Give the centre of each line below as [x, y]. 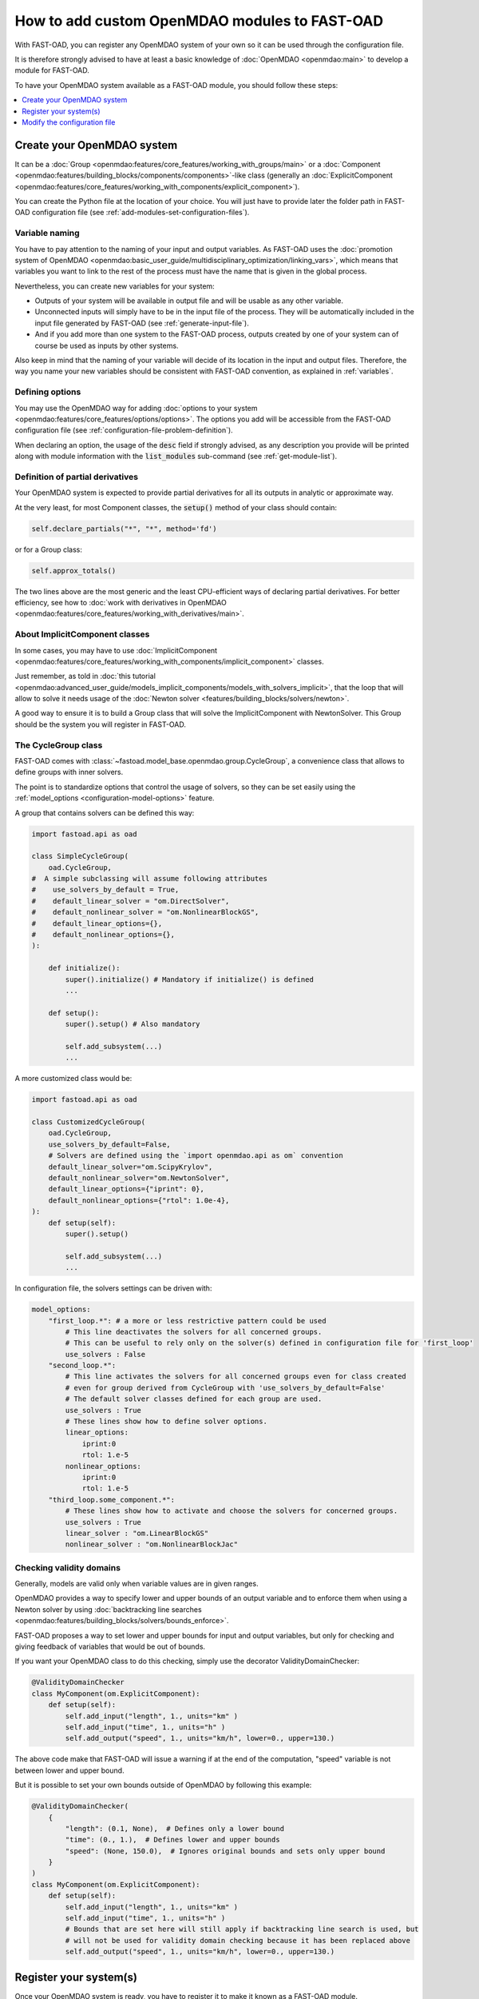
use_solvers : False [105, 1354]
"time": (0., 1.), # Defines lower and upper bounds [172, 1840]
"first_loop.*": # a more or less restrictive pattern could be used [187, 1321]
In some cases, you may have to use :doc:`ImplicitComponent [116, 650]
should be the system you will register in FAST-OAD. [101, 724]
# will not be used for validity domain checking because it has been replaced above [238, 1940]
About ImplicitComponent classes [82, 634]
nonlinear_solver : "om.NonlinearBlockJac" [152, 1544]
